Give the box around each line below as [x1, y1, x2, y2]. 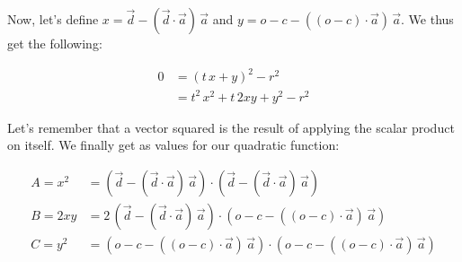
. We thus [401, 10, 454, 28]
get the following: [7, 34, 102, 52]
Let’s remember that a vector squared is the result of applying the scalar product [7, 118, 455, 136]
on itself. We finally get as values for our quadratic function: [7, 135, 340, 154]
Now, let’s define [7, 10, 99, 28]
